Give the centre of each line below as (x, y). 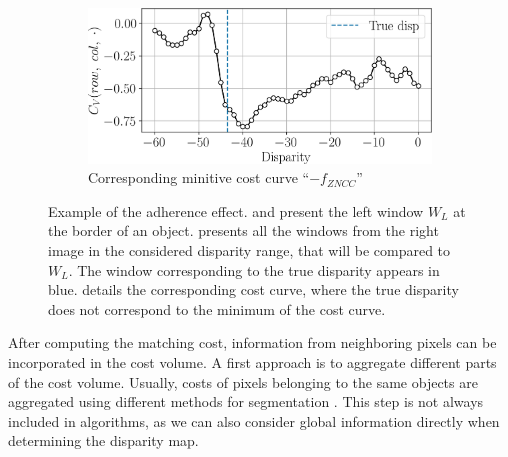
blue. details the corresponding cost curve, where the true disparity (253, 289)
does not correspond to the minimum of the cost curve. (217, 308)
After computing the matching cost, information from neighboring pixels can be (252, 342)
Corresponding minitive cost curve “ (199, 177)
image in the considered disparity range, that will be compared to (249, 250)
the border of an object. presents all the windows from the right (243, 230)
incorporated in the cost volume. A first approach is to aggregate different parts (252, 362)
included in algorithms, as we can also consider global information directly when (254, 420)
